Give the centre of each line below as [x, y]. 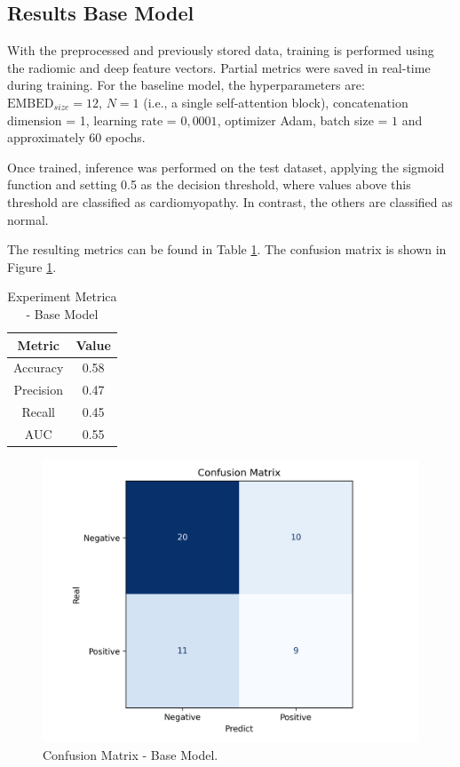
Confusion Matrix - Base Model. [131, 754]
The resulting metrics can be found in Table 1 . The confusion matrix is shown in [227, 249]
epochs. [125, 137]
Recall [38, 412]
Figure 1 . [32, 266]
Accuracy [39, 368]
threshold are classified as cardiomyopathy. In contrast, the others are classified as [230, 201]
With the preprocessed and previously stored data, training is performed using [221, 50]
